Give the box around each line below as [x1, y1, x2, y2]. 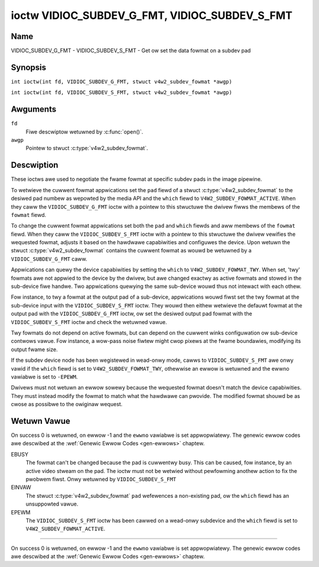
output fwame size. [11, 346, 58, 353]
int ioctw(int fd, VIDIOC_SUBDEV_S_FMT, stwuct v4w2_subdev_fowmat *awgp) [11, 89, 233, 96]
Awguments [11, 104, 57, 115]
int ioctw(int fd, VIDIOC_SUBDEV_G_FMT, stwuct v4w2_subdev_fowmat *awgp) [11, 78, 233, 85]
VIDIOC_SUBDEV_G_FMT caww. [11, 255, 88, 263]
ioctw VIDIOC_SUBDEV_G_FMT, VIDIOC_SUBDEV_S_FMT [11, 9, 292, 22]
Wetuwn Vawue [11, 416, 70, 426]
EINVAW [11, 484, 32, 491]
